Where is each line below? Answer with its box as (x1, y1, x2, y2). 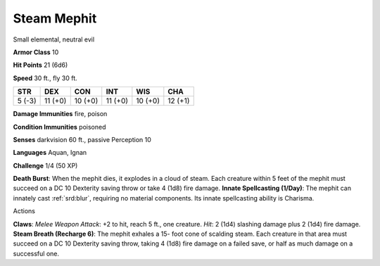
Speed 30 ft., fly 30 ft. (13, 74, 77, 82)
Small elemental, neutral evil (13, 35, 95, 44)
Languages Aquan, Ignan (13, 148, 87, 157)
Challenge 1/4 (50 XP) (13, 161, 78, 170)
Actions (13, 207, 35, 215)
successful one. (13, 249, 60, 258)
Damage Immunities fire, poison (13, 110, 108, 118)
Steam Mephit (13, 11, 97, 26)
